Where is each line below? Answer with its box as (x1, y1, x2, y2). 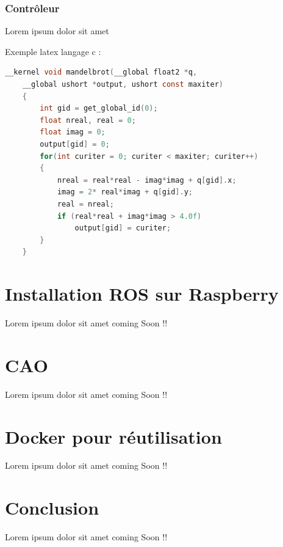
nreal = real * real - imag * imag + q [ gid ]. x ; (57, 175, 237, 185)
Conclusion (5, 495, 99, 520)
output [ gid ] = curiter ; (74, 224, 171, 233)
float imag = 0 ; (40, 128, 106, 137)
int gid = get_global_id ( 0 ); (40, 104, 158, 113)
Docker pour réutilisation (5, 424, 222, 449)
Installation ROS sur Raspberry (5, 281, 279, 306)
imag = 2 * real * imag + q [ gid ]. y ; (57, 188, 193, 197)
